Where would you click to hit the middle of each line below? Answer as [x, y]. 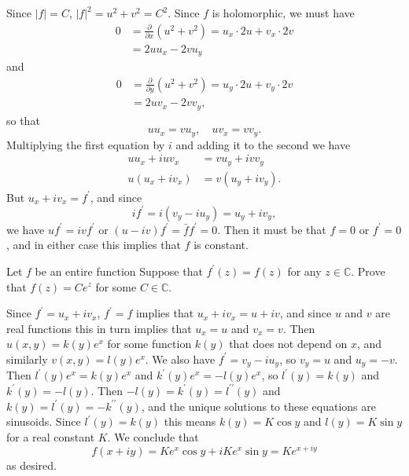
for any [304, 271]
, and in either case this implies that [94, 245]
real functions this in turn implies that [99, 328]
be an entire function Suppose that [119, 271]
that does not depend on [288, 344]
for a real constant [51, 436]
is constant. [221, 245]
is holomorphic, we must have [283, 13]
